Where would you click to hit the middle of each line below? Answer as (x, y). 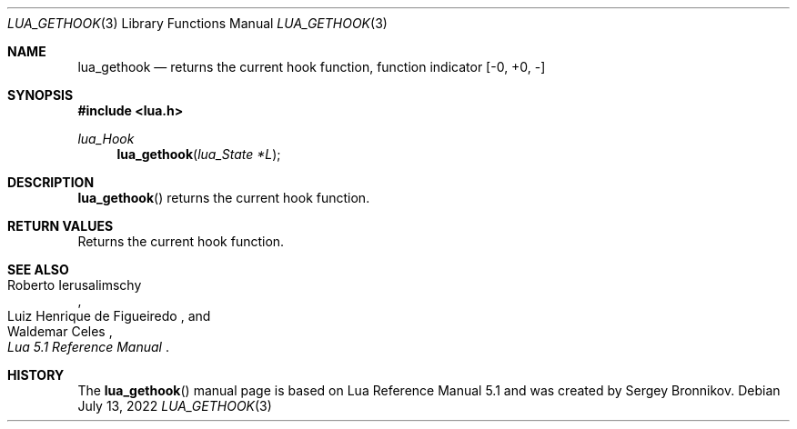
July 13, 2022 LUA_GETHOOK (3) (175, 406)
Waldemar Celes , (60, 331)
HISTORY (36, 375)
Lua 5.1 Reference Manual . (88, 347)
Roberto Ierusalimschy (75, 285)
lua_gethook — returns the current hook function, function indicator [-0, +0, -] (312, 67)
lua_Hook (106, 139)
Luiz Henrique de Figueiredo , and (109, 316)
